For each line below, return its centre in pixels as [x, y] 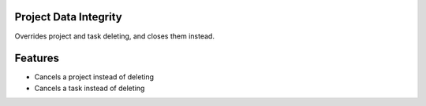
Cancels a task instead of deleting [90, 88]
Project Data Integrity [68, 17]
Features [37, 58]
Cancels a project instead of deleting [94, 77]
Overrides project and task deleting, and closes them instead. [114, 36]
